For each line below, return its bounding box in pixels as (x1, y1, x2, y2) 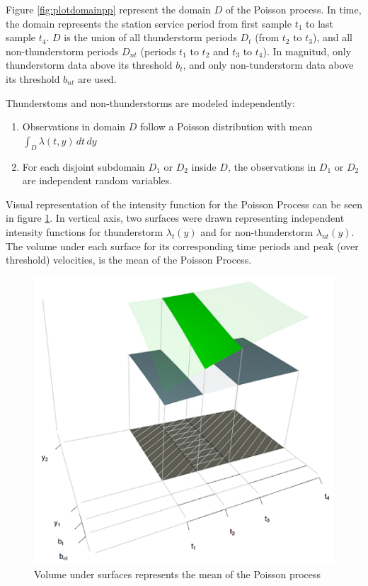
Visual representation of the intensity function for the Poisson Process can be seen (6, 196, 362, 211)
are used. (77, 71, 117, 86)
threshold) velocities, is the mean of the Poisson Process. (6, 252, 252, 267)
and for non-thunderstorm (200, 224, 314, 239)
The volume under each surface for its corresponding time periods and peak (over (6, 238, 359, 253)
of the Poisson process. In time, (225, 2, 362, 16)
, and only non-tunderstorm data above (183, 57, 354, 72)
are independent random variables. (22, 173, 173, 188)
